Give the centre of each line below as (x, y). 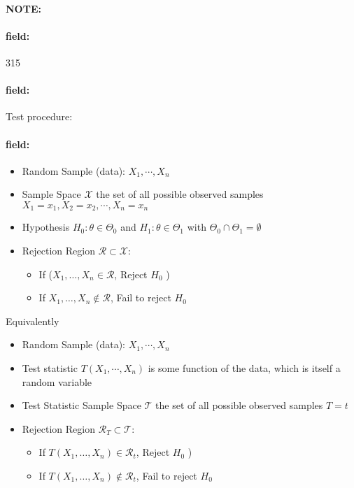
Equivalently (33, 321)
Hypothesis (46, 227)
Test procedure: (39, 116)
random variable (57, 381)
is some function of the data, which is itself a (244, 367)
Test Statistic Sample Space (82, 405)
